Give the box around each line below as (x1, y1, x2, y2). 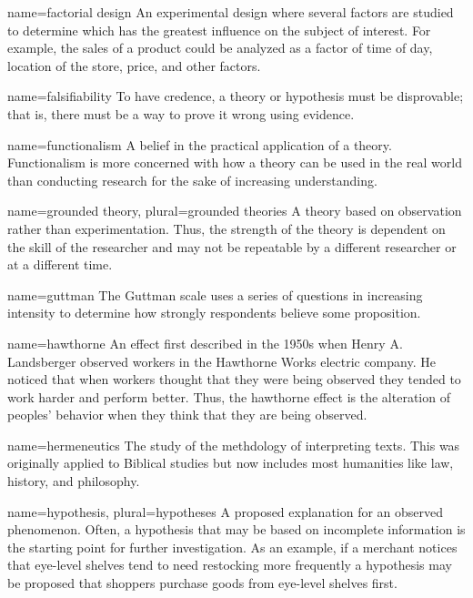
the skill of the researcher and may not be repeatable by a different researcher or (7, 237, 457, 256)
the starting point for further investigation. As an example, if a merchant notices (7, 537, 458, 556)
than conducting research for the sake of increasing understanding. (7, 170, 377, 189)
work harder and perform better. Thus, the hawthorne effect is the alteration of (7, 387, 450, 406)
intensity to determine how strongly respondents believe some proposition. (7, 303, 421, 322)
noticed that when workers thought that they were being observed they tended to (7, 370, 461, 389)
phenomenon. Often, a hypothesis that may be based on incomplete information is (7, 520, 466, 539)
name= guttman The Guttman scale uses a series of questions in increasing (7, 285, 423, 304)
